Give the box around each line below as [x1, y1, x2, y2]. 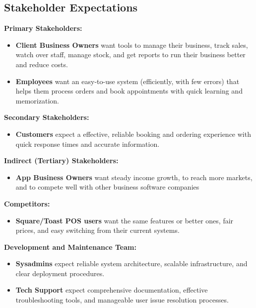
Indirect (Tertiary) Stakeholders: [4, 155, 119, 166]
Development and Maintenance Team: [4, 241, 136, 252]
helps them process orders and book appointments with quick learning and [15, 86, 243, 96]
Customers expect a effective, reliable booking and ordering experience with [15, 128, 251, 139]
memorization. [15, 95, 59, 105]
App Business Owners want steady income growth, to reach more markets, [15, 172, 253, 182]
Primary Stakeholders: [4, 23, 82, 33]
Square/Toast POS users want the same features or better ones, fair [15, 215, 234, 225]
